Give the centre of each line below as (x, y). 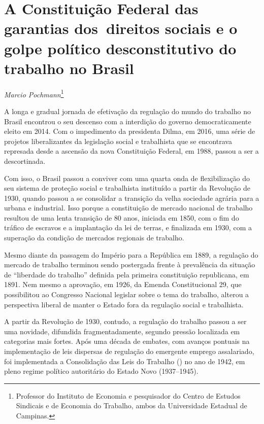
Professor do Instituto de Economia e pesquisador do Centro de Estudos (128, 395)
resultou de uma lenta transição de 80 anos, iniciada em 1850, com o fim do (122, 217)
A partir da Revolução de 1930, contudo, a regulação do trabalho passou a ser (125, 321)
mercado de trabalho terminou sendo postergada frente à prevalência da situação (130, 264)
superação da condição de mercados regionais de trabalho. (94, 238)
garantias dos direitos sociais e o (121, 28)
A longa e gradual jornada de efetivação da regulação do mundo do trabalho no (127, 111)
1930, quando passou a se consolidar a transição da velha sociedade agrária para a (132, 198)
